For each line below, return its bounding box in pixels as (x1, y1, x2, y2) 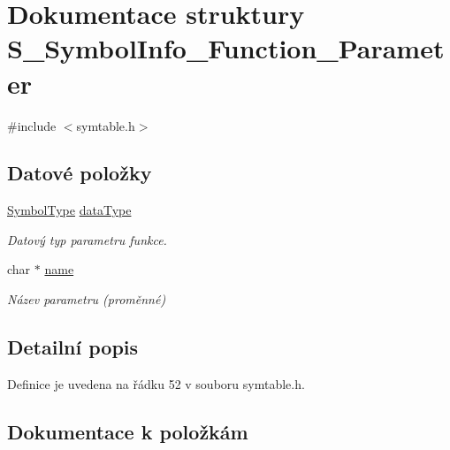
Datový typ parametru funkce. (7, 230, 167, 248)
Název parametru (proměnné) (7, 290, 166, 309)
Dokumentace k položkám (7, 417, 248, 445)
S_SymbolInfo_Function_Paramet (7, 30, 445, 66)
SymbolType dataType (7, 201, 132, 219)
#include (7, 116, 57, 134)
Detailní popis (7, 333, 139, 361)
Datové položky (7, 159, 152, 187)
